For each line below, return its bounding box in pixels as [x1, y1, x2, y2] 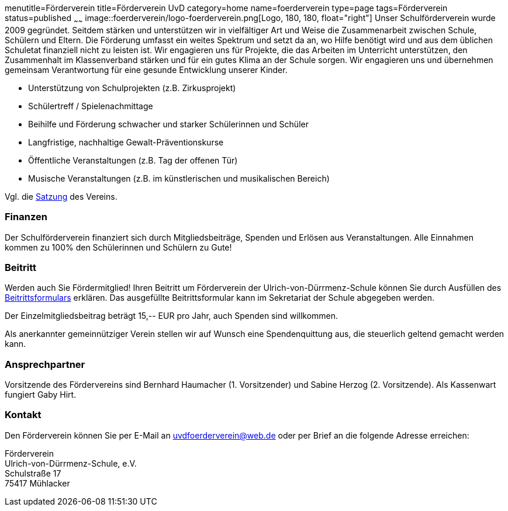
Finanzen [5, 211, 47, 223]
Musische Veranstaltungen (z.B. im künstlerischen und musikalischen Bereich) [28, 173, 330, 183]
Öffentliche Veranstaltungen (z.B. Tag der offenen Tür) [28, 155, 238, 165]
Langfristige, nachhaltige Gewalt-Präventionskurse [28, 137, 224, 147]
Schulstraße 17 [5, 468, 61, 478]
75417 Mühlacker [5, 478, 70, 488]
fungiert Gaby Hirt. [5, 390, 77, 400]
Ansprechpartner [5, 358, 85, 370]
